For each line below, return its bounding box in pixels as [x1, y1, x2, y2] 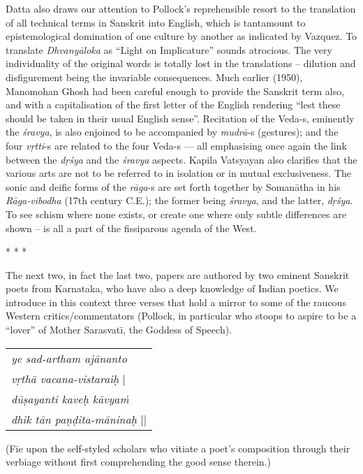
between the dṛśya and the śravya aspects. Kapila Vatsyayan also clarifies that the [6, 152, 357, 166]
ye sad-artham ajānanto [11, 350, 127, 366]
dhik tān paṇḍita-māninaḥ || [11, 410, 147, 427]
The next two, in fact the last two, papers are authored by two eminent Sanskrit [6, 267, 350, 282]
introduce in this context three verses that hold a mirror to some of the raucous [6, 294, 346, 309]
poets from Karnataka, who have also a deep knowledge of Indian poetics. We [6, 281, 339, 296]
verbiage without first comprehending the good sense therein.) [6, 454, 271, 469]
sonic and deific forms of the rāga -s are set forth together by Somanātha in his [6, 179, 341, 194]
